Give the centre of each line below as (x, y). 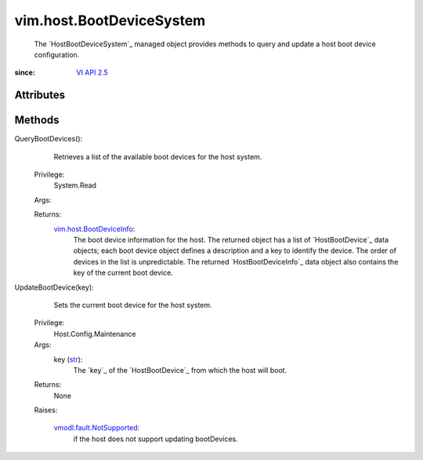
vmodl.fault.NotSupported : (97, 428)
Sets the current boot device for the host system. (133, 305)
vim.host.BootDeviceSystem (110, 20)
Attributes (40, 95)
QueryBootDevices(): (49, 139)
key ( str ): (68, 359)
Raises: (46, 410)
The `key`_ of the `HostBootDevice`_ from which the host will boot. (180, 370)
